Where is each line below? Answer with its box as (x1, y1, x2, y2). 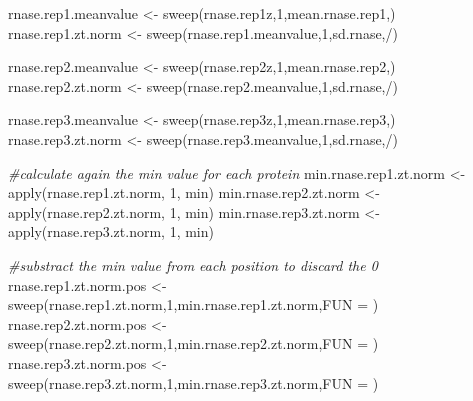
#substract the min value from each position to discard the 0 (8, 254, 378, 275)
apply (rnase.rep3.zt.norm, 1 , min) (8, 221, 214, 242)
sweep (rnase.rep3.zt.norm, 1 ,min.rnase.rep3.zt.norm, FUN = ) (8, 372, 379, 393)
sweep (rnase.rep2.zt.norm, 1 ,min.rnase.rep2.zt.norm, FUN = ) (8, 333, 379, 354)
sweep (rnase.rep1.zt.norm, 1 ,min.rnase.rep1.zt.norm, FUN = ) (8, 294, 379, 315)
